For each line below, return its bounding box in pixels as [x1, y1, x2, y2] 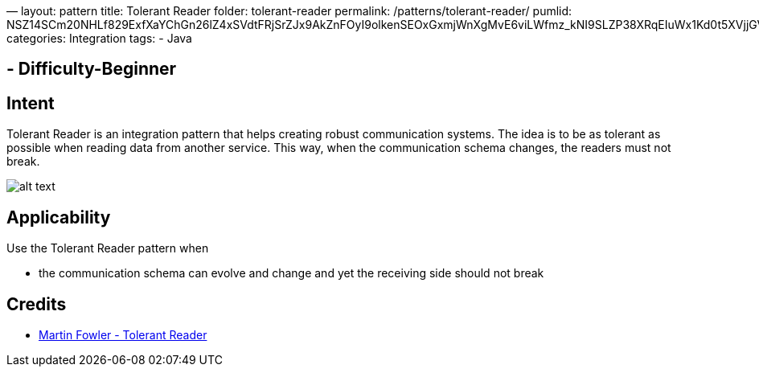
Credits [6, 293, 67, 314]
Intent [6, 92, 55, 113]
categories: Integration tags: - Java [6, 31, 192, 45]
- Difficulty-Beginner [6, 59, 177, 80]
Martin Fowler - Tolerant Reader [39, 327, 207, 342]
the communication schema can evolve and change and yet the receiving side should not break [39, 266, 544, 281]
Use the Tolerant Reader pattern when [6, 241, 209, 256]
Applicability [6, 207, 111, 227]
